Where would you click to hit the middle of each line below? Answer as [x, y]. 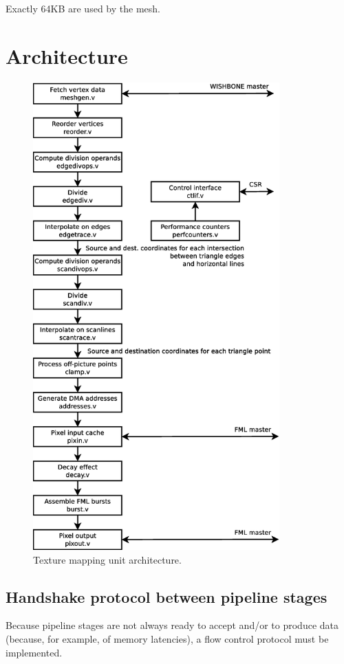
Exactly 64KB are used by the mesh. [83, 8]
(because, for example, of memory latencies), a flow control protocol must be [167, 639]
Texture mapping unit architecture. [107, 559]
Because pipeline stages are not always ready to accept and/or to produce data [172, 625]
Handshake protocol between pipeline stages [166, 596]
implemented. [34, 652]
